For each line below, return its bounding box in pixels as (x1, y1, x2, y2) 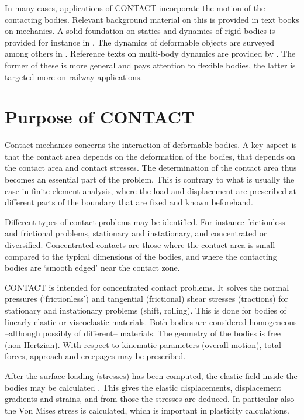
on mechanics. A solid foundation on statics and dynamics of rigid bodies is (5, 25, 275, 37)
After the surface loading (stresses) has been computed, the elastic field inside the (5, 369, 298, 381)
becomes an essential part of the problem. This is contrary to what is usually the (5, 173, 295, 185)
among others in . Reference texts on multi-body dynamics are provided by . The (5, 47, 296, 60)
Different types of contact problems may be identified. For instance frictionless (5, 215, 285, 228)
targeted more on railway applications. (5, 70, 143, 82)
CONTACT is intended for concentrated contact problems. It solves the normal (5, 281, 289, 293)
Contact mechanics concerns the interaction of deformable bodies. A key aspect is (5, 139, 297, 151)
